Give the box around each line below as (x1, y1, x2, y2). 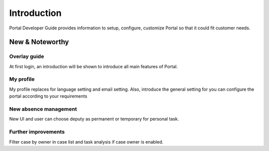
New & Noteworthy (9, 38, 69, 46)
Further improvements (9, 129, 65, 136)
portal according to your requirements (9, 93, 87, 99)
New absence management (9, 106, 77, 112)
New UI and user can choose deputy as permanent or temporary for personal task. (9, 116, 179, 122)
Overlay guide (9, 53, 44, 60)
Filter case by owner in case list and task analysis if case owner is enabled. (9, 139, 164, 145)
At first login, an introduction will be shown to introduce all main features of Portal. (9, 63, 178, 69)
